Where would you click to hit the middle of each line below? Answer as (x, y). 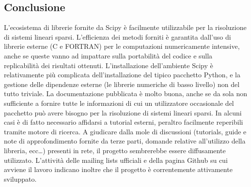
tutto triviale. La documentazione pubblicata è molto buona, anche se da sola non (126, 93)
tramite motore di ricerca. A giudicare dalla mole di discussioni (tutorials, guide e (125, 131)
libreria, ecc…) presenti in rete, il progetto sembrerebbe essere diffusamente (115, 150)
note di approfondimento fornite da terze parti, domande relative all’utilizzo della (125, 141)
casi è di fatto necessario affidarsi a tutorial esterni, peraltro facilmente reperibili (124, 122)
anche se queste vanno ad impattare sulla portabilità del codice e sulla (108, 55)
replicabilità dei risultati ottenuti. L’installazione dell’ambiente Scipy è (109, 65)
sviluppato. (20, 179)
